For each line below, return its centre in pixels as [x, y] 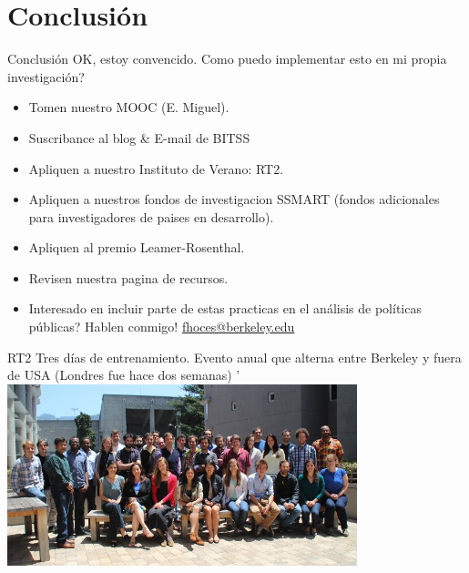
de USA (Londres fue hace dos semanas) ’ [124, 375]
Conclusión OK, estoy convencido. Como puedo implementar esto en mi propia [227, 59]
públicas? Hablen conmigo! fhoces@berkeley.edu [162, 327]
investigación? [46, 76]
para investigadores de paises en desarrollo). [151, 216]
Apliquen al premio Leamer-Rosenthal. [137, 247]
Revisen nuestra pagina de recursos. [128, 277]
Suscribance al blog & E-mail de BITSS [139, 137]
